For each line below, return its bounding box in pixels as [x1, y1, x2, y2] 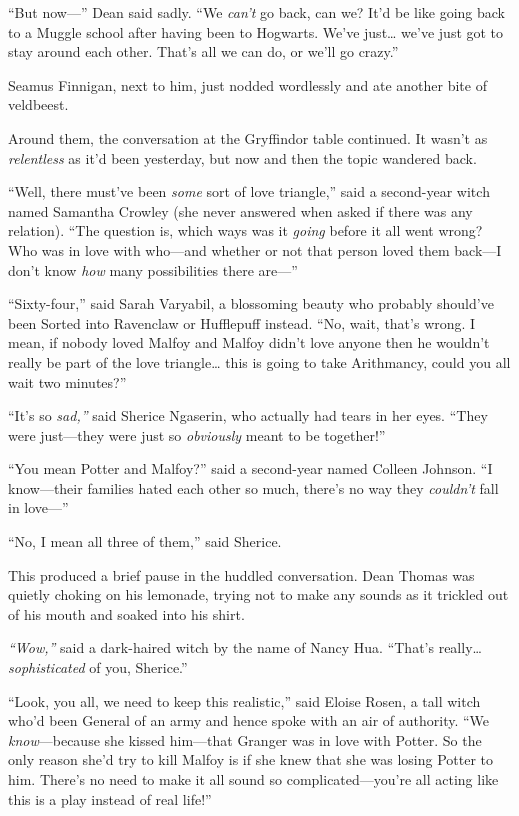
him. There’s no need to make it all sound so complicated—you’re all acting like [8, 769, 499, 789]
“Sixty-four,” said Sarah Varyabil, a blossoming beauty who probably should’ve [8, 293, 494, 314]
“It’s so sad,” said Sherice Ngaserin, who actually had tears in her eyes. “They [8, 405, 488, 426]
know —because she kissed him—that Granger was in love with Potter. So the [8, 729, 482, 750]
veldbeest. [8, 94, 69, 115]
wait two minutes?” [8, 371, 127, 392]
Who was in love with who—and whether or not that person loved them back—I [8, 239, 502, 260]
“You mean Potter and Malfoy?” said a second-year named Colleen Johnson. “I [8, 458, 493, 479]
